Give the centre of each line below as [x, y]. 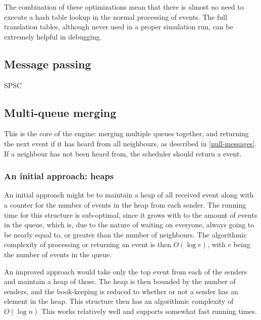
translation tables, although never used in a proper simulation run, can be [119, 27]
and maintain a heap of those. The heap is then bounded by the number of [120, 281]
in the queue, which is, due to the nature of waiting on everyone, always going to [129, 225]
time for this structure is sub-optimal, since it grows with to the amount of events [131, 214]
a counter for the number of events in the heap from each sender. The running [125, 204]
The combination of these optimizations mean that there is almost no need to [124, 7]
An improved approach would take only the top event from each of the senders [126, 271]
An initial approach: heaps [59, 176]
